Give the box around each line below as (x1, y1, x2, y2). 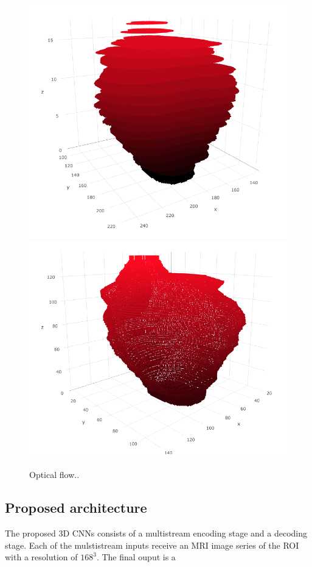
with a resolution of (5, 551, 78, 563)
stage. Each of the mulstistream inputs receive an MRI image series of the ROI (5, 538, 299, 551)
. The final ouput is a (96, 551, 176, 563)
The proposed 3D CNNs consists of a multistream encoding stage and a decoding (5, 527, 307, 540)
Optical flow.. (29, 468, 80, 481)
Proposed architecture (5, 498, 147, 517)
